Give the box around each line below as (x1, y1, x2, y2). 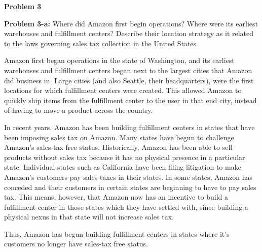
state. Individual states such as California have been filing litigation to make (4, 162, 241, 172)
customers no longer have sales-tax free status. (4, 238, 148, 249)
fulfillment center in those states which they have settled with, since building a (4, 201, 248, 212)
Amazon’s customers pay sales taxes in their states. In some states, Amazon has (4, 171, 253, 182)
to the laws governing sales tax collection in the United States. (4, 38, 198, 48)
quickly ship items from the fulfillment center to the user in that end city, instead (4, 94, 257, 105)
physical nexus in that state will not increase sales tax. (4, 211, 174, 222)
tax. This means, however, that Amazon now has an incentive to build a (4, 192, 229, 202)
